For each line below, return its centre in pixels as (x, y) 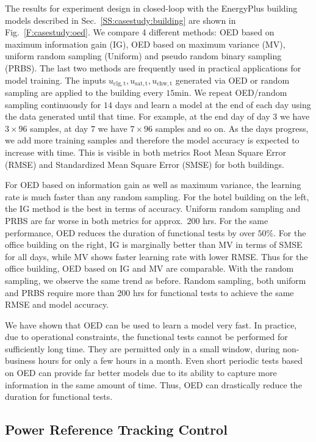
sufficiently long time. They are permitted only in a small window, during (142, 348)
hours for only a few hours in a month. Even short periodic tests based (170, 360)
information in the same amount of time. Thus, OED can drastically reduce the (153, 384)
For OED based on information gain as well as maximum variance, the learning (153, 185)
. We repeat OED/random (238, 92)
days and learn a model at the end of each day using (213, 104)
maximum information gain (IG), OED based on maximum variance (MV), (145, 44)
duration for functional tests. (59, 397)
